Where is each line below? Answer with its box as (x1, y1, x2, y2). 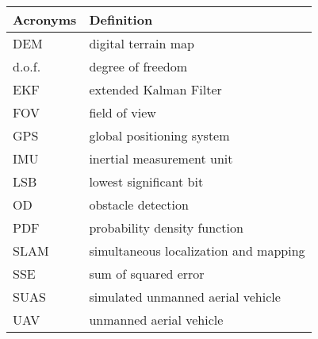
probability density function (89, 218, 243, 237)
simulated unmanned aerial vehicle (89, 287, 281, 306)
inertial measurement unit (89, 149, 233, 168)
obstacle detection (89, 195, 189, 214)
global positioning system (89, 126, 230, 144)
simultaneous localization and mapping (89, 241, 305, 260)
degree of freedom (89, 57, 188, 75)
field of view (89, 103, 156, 121)
